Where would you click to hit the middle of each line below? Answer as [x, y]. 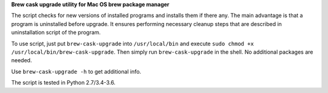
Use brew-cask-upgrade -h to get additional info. [76, 71]
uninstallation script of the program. [56, 33]
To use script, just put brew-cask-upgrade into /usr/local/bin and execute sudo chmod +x [133, 43]
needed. [22, 60]
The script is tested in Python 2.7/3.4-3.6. [63, 83]
